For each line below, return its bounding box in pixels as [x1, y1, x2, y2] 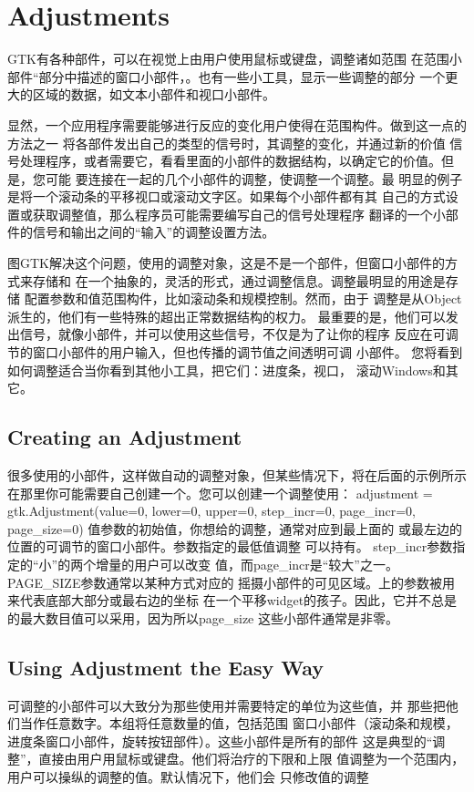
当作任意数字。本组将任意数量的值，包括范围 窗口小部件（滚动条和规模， [19, 714, 459, 733]
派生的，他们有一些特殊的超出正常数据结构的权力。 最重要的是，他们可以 [7, 306, 446, 325]
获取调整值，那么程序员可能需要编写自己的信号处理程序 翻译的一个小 [32, 204, 446, 223]
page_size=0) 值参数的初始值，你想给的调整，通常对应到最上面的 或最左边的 [7, 519, 462, 538]
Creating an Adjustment [7, 423, 242, 451]
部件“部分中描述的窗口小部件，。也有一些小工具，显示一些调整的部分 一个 [7, 67, 446, 86]
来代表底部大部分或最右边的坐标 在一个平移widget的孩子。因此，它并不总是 [7, 591, 458, 610]
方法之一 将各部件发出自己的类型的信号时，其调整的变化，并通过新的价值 [7, 133, 446, 152]
